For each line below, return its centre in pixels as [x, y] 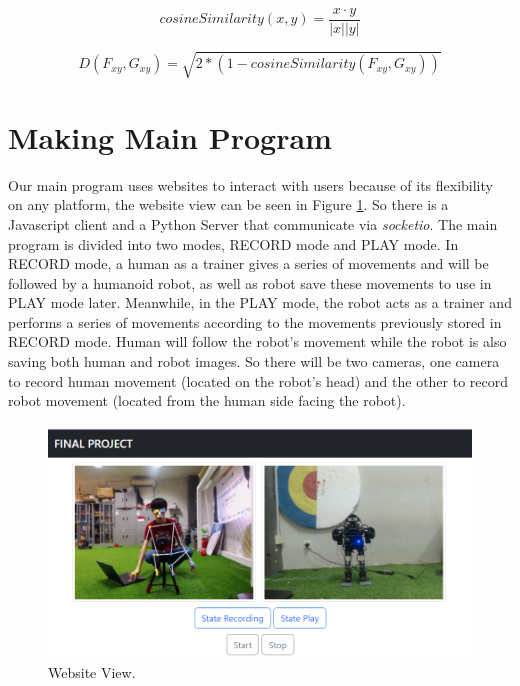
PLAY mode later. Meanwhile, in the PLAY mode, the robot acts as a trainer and [260, 302]
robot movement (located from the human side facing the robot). [207, 400]
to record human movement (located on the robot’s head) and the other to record [258, 380]
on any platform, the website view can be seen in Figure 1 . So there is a [228, 204]
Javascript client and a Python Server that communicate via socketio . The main [253, 223]
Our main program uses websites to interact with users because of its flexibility [250, 184]
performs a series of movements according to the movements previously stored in [255, 321]
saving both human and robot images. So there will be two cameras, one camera [254, 361]
